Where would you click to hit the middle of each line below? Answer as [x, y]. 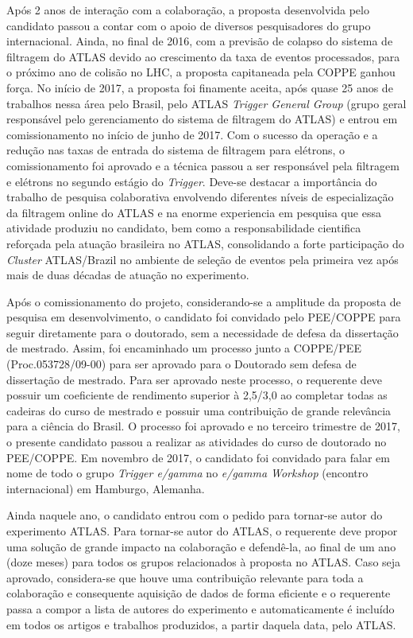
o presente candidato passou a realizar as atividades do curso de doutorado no [197, 442]
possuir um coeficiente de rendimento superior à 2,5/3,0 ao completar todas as [197, 395]
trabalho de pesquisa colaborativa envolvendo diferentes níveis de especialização [200, 197]
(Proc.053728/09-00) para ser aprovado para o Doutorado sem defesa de [181, 364]
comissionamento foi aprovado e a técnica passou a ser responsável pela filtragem [203, 165]
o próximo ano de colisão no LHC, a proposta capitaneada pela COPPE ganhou [201, 72]
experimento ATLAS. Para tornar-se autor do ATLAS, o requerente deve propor [202, 531]
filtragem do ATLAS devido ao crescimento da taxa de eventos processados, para [203, 56]
